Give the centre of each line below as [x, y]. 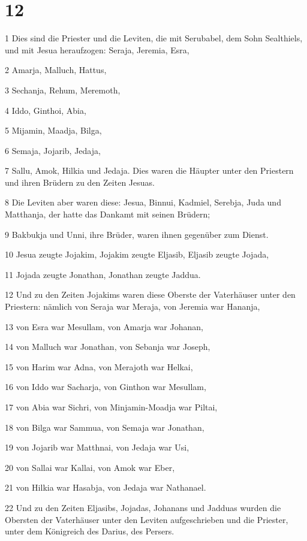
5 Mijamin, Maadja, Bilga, [53, 130]
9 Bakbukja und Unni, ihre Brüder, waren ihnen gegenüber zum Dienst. [137, 234]
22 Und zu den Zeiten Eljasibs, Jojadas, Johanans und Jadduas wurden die [143, 507]
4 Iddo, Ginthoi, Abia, [46, 110]
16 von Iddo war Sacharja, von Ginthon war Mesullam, [106, 387]
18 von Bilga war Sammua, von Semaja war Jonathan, [105, 427]
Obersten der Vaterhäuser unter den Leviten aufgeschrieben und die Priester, [147, 519]
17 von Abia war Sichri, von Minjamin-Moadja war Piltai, [111, 407]
